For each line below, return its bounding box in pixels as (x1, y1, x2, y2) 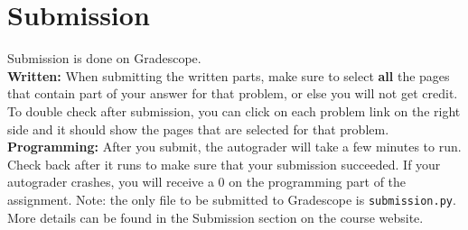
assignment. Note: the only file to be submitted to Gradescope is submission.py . (7, 189, 456, 208)
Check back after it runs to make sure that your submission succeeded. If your (7, 154, 441, 173)
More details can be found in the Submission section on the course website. (7, 207, 424, 226)
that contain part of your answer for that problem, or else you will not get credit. (7, 84, 458, 103)
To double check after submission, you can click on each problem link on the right (7, 101, 461, 120)
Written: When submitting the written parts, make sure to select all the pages (7, 66, 450, 85)
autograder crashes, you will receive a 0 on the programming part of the (7, 172, 407, 191)
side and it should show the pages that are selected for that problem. (7, 119, 389, 138)
